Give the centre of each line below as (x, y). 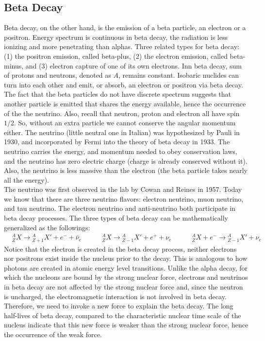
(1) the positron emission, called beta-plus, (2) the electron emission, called (116, 56)
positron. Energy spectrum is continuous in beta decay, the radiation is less (116, 37)
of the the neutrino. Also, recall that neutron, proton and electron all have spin (122, 113)
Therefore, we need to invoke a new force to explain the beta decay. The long (119, 306)
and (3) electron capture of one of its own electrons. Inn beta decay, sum (134, 65)
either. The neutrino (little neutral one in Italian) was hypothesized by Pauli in (122, 132)
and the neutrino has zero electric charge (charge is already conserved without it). (126, 161)
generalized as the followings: (47, 227)
